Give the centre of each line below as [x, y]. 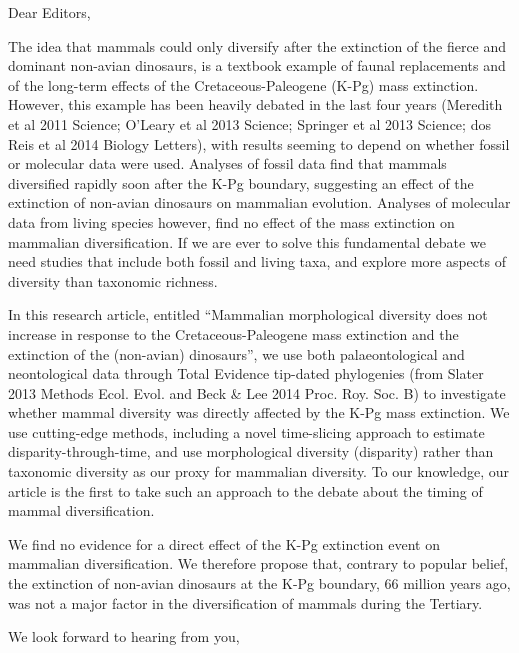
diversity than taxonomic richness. [113, 280]
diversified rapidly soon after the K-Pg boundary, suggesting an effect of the [241, 182]
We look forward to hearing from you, [124, 636]
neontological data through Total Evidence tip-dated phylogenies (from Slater [246, 373]
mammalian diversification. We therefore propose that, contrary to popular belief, [258, 563]
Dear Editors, [49, 12]
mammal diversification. [81, 510]
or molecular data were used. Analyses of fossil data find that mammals [227, 163]
